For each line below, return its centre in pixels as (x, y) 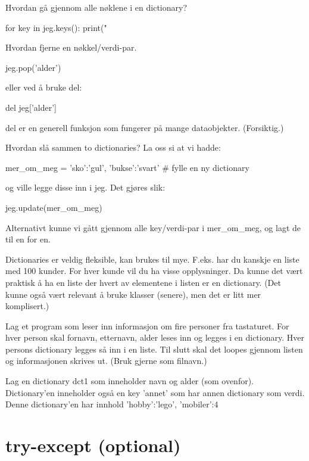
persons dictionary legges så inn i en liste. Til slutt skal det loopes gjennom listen (154, 349)
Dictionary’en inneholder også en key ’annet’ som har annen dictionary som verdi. (155, 392)
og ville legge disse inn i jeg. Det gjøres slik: (85, 187)
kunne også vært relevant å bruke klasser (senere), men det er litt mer (133, 294)
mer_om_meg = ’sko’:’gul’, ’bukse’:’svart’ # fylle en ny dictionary (127, 167)
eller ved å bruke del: (44, 87)
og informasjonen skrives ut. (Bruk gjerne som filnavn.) (106, 361)
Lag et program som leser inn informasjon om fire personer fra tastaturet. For (147, 325)
